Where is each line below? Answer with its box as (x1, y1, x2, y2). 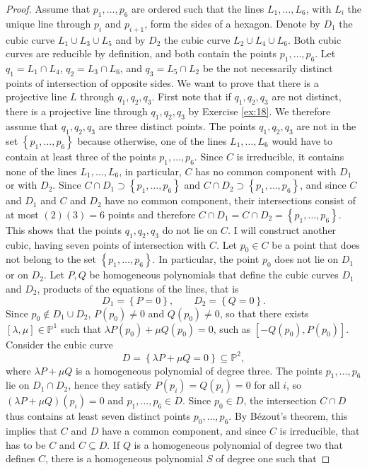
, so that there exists (219, 305, 309, 320)
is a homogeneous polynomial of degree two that (134, 437, 343, 452)
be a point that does (272, 237, 360, 252)
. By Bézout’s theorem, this (228, 409, 348, 423)
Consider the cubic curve (6, 336, 113, 351)
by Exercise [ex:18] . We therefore (188, 104, 331, 119)
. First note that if (151, 89, 231, 104)
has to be (6, 437, 46, 452)
